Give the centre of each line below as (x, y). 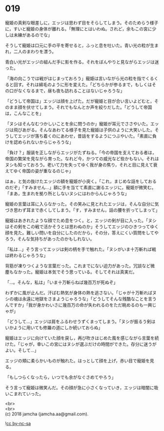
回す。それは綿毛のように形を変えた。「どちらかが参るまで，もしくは (83, 84)
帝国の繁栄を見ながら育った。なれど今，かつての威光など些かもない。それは (82, 158)
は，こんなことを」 (24, 113)
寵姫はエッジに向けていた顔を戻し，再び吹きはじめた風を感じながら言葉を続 (82, 338)
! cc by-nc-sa (18, 423)
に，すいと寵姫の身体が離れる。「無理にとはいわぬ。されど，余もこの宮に (79, 29)
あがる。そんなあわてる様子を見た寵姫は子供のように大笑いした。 (88, 130)
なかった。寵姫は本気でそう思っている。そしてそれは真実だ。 (75, 272)
